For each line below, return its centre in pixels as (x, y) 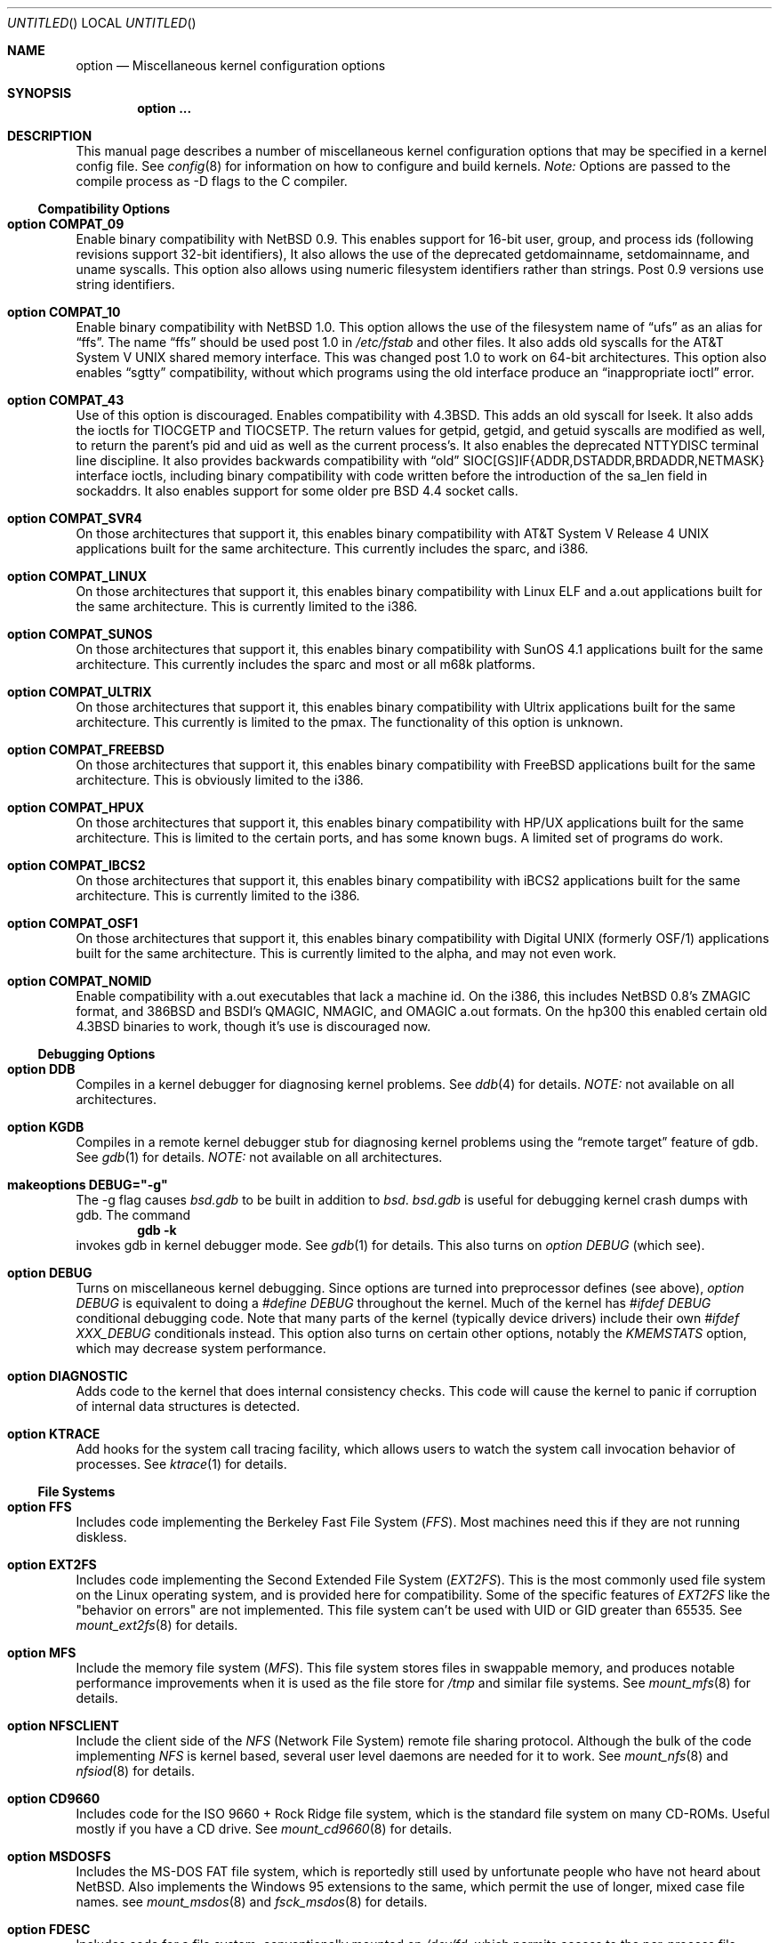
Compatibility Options (104, 209)
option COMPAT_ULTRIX (80, 692)
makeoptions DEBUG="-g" (88, 1185)
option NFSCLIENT (63, 1725)
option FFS (40, 1507)
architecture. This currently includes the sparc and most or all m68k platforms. (306, 664)
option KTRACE (54, 1434)
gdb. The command (133, 1215)
